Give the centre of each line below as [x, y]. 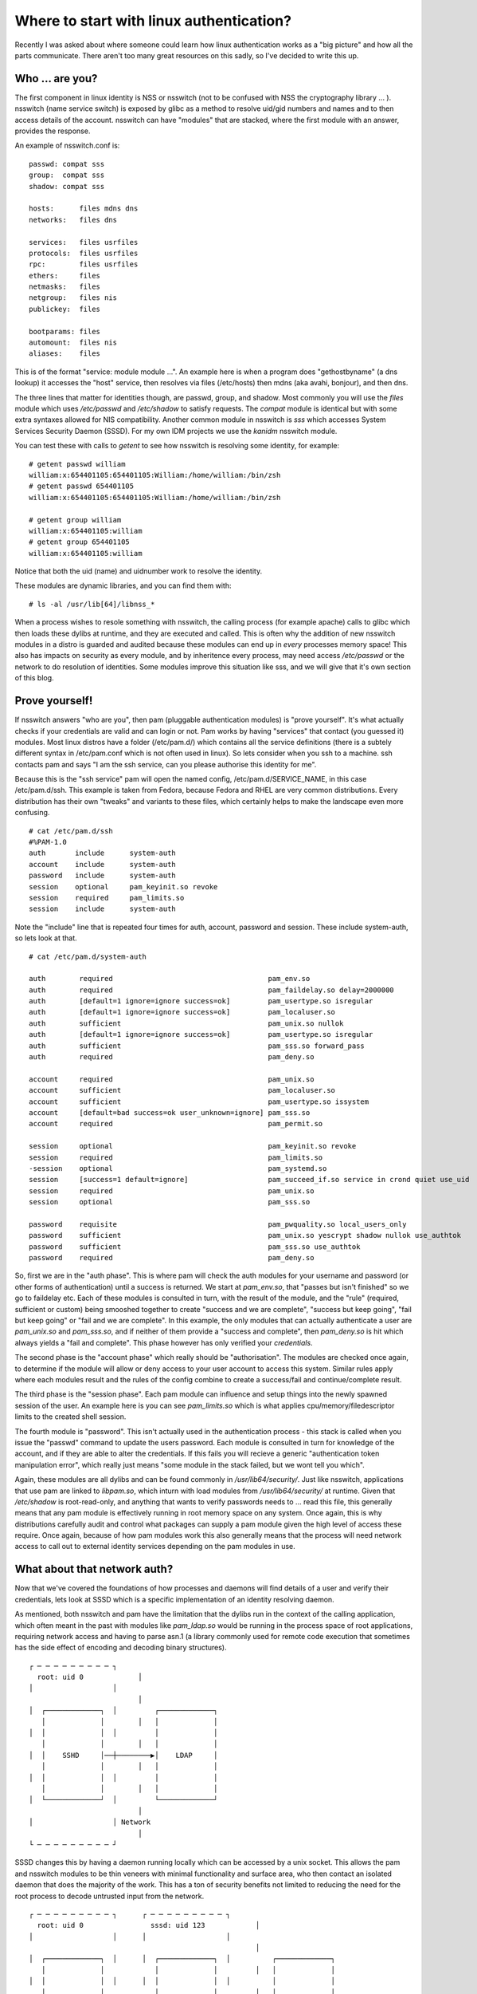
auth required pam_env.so [170, 979]
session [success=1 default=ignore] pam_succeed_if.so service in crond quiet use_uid [249, 1180]
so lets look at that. [46, 938]
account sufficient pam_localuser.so [182, 1090]
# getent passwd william [77, 464]
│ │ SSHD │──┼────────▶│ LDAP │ [123, 1755]
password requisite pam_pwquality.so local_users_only [218, 1224]
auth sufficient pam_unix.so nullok [186, 1023]
